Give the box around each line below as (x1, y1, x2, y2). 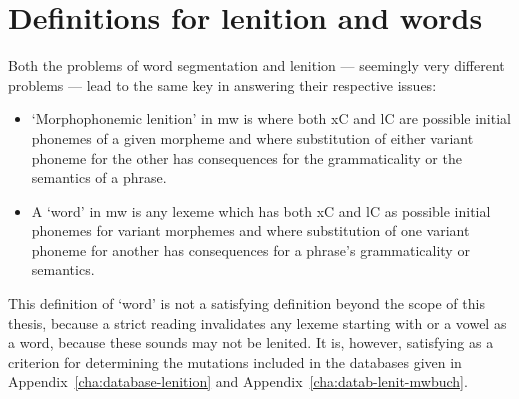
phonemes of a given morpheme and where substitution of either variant (31, 127, 474, 148)
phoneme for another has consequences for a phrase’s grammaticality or (31, 239, 470, 260)
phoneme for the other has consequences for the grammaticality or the (31, 147, 462, 168)
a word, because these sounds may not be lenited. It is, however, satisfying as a (8, 332, 494, 353)
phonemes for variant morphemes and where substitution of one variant (31, 220, 470, 241)
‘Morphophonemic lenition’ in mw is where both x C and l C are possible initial (31, 108, 511, 129)
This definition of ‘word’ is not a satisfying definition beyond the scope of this (8, 293, 485, 314)
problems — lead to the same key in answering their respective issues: (8, 74, 437, 95)
